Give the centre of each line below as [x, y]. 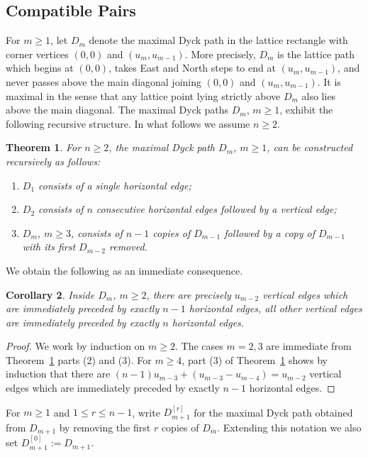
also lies [319, 95]
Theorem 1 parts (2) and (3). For [79, 359]
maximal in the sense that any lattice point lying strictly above [143, 95]
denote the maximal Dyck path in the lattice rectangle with [218, 40]
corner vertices [37, 54]
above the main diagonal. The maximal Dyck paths [117, 110]
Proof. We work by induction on [76, 346]
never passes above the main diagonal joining [104, 81]
